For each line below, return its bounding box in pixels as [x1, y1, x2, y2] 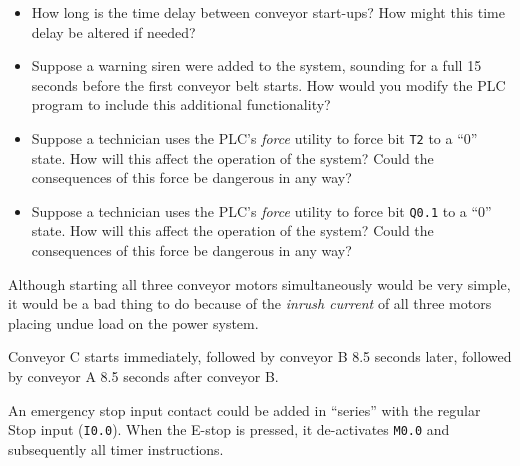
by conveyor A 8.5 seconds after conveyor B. [8, 366, 279, 387]
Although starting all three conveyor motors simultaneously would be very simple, [8, 273, 511, 294]
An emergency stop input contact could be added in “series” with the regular [8, 399, 481, 420]
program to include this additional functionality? [31, 94, 331, 115]
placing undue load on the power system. [8, 312, 259, 333]
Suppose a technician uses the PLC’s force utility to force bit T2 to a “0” [31, 127, 478, 148]
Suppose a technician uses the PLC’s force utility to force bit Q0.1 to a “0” [31, 200, 492, 221]
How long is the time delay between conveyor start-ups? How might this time [31, 2, 505, 22]
